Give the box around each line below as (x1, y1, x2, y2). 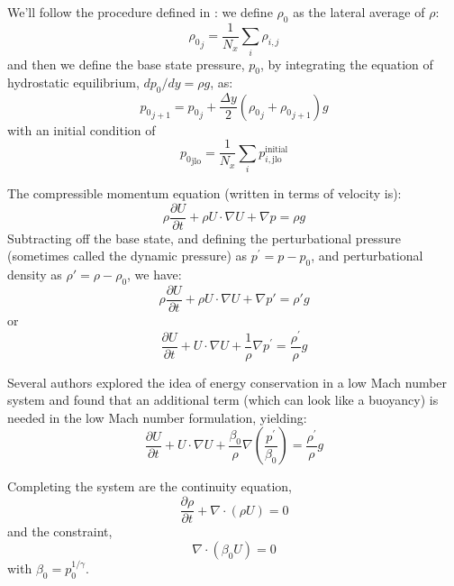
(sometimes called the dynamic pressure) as (7, 246, 248, 265)
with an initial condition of (7, 120, 156, 139)
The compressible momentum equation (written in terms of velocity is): (7, 184, 402, 203)
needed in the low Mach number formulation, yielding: (7, 407, 307, 426)
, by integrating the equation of (260, 54, 433, 73)
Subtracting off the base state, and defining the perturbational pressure (7, 228, 401, 247)
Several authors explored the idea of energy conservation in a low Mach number (7, 372, 448, 391)
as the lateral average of (293, 3, 425, 21)
